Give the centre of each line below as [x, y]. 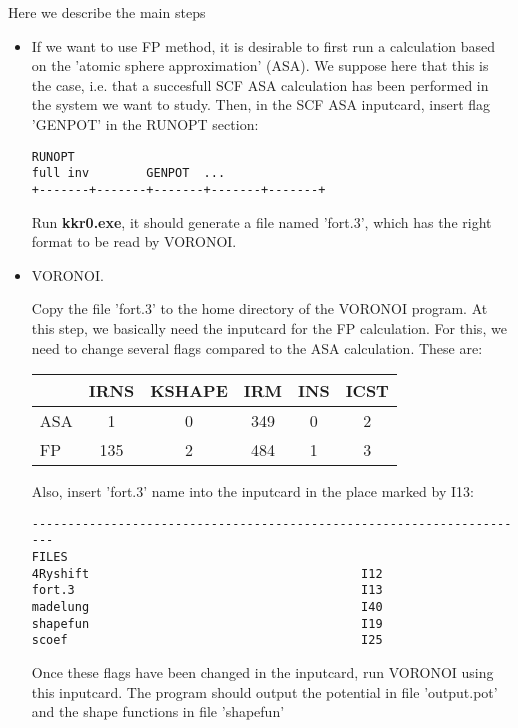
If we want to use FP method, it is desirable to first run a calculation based [263, 45]
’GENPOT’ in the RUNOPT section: [145, 123]
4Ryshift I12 [207, 573]
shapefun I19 [207, 623]
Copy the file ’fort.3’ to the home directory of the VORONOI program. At [259, 308]
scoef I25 [207, 640]
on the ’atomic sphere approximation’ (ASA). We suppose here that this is [260, 65]
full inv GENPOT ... [128, 173]
